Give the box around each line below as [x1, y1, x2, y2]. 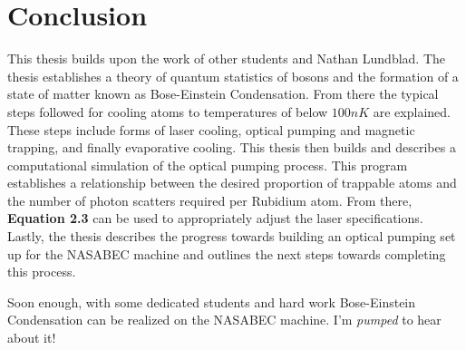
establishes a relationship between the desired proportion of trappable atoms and [7, 173, 457, 192]
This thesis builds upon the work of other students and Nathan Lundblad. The [7, 49, 446, 68]
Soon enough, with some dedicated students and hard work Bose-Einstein [7, 292, 416, 311]
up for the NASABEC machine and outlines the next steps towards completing [7, 244, 446, 263]
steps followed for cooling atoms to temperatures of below [7, 102, 328, 121]
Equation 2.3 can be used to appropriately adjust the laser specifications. [7, 209, 423, 228]
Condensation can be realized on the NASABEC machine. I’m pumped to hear [7, 310, 442, 329]
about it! [7, 328, 56, 347]
